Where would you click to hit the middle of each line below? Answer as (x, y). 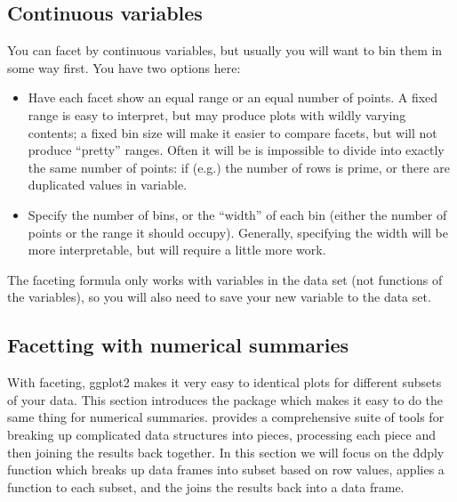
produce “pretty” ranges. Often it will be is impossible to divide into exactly (236, 150)
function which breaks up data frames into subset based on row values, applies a (226, 470)
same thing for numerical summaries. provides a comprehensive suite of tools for (226, 417)
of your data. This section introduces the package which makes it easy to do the (225, 399)
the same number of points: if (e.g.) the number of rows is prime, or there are (239, 167)
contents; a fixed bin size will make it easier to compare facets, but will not (233, 132)
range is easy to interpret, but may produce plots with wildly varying (217, 114)
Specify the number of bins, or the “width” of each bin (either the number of (237, 214)
